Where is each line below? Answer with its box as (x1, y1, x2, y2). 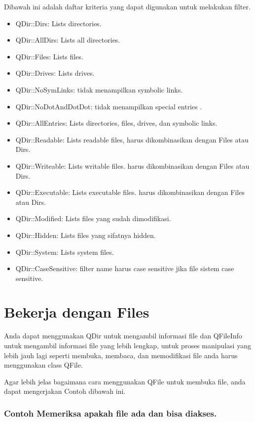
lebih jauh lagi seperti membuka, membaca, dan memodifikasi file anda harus (4, 350, 238, 360)
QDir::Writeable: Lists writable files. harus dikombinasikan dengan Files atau (15, 160, 250, 171)
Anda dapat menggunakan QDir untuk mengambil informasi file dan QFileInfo (4, 330, 242, 341)
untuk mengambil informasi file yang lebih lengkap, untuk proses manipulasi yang (4, 340, 251, 350)
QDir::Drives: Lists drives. (15, 68, 95, 78)
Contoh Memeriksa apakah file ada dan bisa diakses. (4, 407, 217, 419)
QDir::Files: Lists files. (15, 51, 83, 61)
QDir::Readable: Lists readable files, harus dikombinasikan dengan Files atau (15, 134, 249, 144)
